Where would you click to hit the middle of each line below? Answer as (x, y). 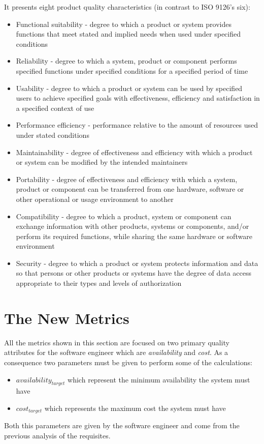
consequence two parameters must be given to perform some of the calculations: (128, 362)
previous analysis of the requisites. (57, 435)
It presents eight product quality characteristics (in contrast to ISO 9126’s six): (127, 7)
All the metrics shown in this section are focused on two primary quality (117, 342)
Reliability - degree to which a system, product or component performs (126, 61)
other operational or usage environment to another (95, 199)
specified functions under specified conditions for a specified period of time (132, 70)
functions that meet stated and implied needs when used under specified (128, 34)
